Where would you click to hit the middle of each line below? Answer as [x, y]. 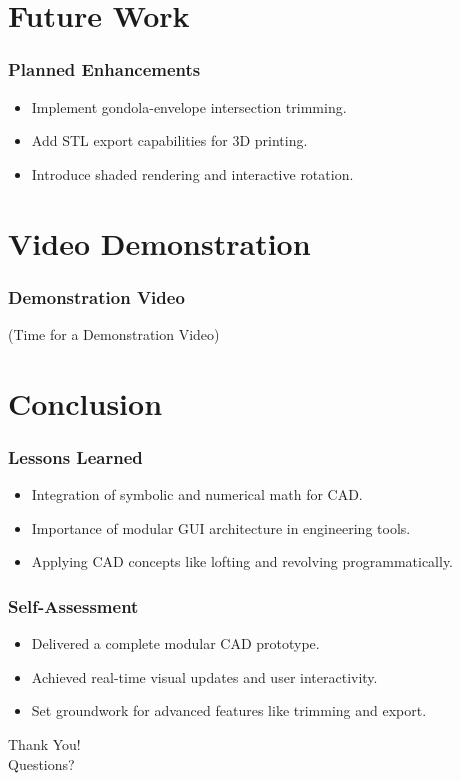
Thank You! [44, 743]
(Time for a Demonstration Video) [114, 333]
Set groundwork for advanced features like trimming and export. [229, 710]
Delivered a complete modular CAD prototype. [175, 643]
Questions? [41, 763]
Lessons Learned [75, 456]
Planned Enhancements [104, 69]
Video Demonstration [159, 242]
